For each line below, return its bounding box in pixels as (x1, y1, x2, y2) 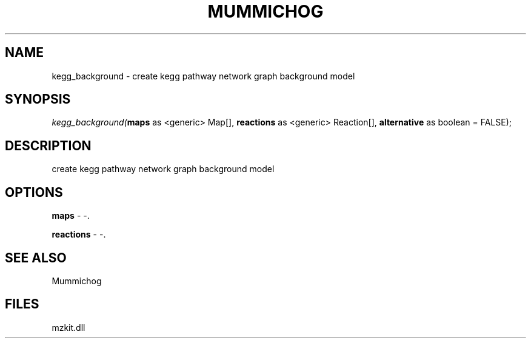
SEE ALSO (5, 250, 67, 265)
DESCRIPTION (5, 138, 92, 153)
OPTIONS (5, 184, 63, 200)
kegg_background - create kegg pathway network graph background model (52, 70, 355, 81)
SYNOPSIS (5, 92, 71, 107)
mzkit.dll (52, 322, 85, 333)
